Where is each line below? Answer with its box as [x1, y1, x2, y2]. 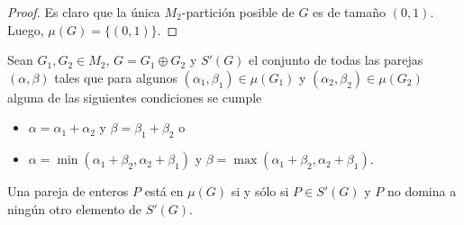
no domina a [387, 182, 457, 201]
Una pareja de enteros [7, 182, 129, 201]
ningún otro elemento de [7, 199, 141, 218]
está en [144, 182, 184, 201]
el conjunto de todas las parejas [249, 50, 423, 69]
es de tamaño [313, 3, 387, 21]
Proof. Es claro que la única [7, 3, 160, 21]
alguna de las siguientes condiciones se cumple [7, 87, 262, 106]
